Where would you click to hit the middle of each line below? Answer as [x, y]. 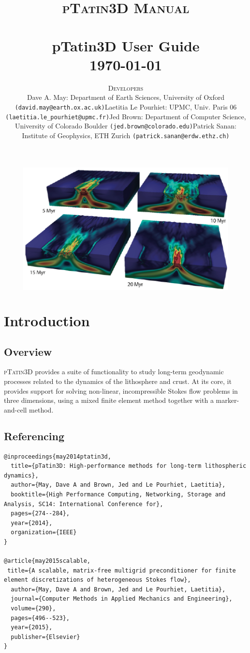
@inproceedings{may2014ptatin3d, [58, 456]
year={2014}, [32, 523]
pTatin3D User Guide [126, 45]
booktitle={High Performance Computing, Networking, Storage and [118, 494]
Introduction [47, 320]
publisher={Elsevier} [45, 637]
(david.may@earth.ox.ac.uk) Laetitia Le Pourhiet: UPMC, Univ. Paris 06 [126, 106]
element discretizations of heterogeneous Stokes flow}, [97, 580]
